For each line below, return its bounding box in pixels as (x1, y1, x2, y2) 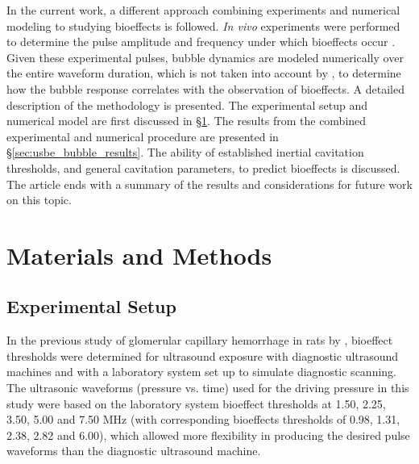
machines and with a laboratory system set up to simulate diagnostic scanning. (6, 363, 396, 380)
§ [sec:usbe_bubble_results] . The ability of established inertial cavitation (6, 144, 364, 161)
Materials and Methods (6, 238, 272, 271)
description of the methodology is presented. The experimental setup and (6, 96, 368, 113)
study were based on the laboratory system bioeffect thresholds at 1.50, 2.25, (6, 395, 386, 412)
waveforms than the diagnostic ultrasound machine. (6, 442, 261, 459)
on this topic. (6, 191, 72, 208)
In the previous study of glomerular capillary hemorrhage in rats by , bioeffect (6, 332, 393, 349)
